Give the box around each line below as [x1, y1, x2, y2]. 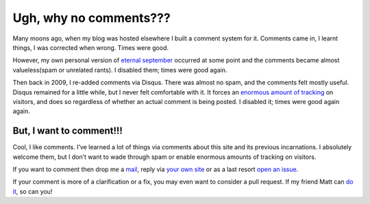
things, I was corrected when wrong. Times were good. [12, 43, 169, 51]
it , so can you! [12, 187, 53, 195]
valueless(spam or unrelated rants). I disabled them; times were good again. [12, 66, 227, 74]
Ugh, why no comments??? [12, 10, 171, 25]
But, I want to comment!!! [12, 125, 123, 137]
